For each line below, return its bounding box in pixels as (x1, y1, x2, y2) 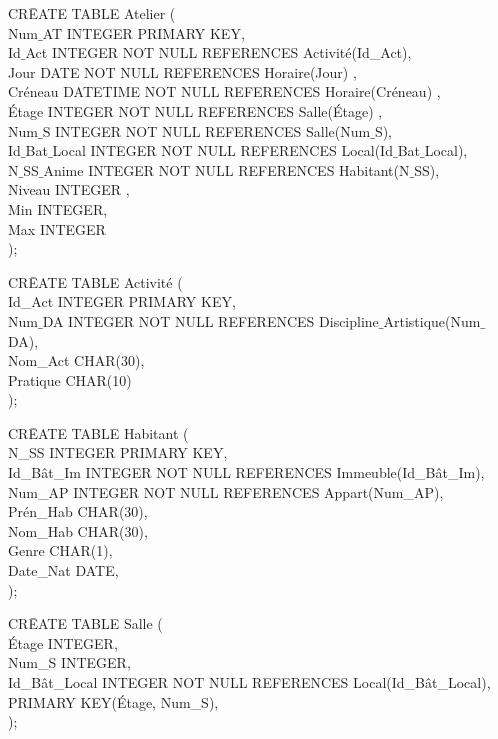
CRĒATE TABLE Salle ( (8, 613, 163, 634)
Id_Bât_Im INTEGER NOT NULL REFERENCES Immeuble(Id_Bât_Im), (8, 462, 485, 483)
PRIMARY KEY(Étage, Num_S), (8, 691, 219, 712)
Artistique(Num (383, 310, 481, 331)
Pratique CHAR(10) (8, 369, 132, 390)
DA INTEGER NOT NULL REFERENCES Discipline (42, 310, 379, 331)
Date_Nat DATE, (8, 560, 119, 581)
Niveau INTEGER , (8, 179, 130, 200)
